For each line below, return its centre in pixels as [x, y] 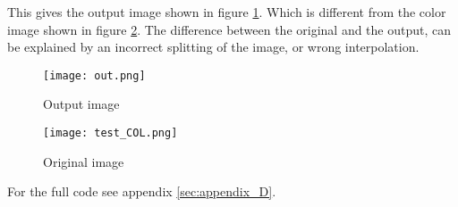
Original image [84, 161]
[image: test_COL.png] [110, 133]
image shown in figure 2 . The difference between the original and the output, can [229, 29]
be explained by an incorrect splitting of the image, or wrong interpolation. [213, 47]
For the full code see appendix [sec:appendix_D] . [142, 191]
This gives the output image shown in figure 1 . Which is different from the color [227, 12]
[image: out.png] [94, 75]
